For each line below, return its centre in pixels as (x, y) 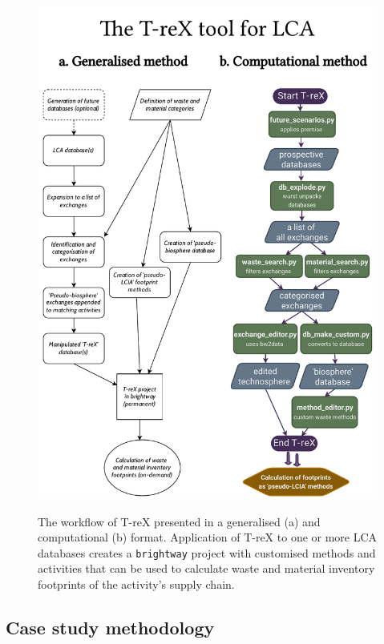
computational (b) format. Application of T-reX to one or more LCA (208, 537)
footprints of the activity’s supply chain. (136, 584)
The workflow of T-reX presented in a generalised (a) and (179, 521)
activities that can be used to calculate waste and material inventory (206, 568)
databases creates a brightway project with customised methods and (207, 552)
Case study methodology (110, 627)
